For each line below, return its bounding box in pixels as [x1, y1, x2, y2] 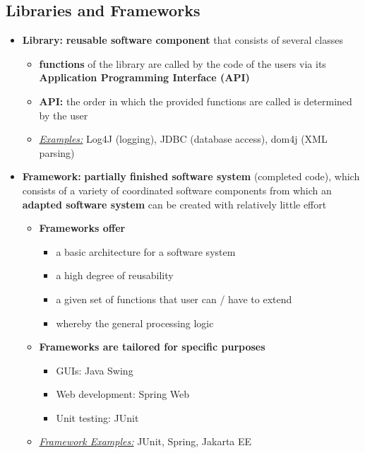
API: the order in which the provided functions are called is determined [39, 93, 352, 108]
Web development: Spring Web [56, 387, 190, 401]
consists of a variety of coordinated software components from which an [22, 182, 332, 197]
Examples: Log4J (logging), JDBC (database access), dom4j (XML [39, 131, 328, 146]
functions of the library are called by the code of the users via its [39, 56, 326, 71]
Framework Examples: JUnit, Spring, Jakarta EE [39, 434, 252, 449]
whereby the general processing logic [56, 315, 214, 330]
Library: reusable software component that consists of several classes [22, 33, 343, 47]
